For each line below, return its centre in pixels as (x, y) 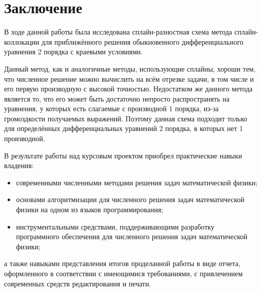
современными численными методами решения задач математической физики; (137, 182)
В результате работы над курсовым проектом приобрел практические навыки (123, 155)
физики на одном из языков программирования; (90, 209)
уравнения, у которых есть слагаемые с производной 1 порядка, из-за (111, 108)
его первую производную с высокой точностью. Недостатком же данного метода (128, 89)
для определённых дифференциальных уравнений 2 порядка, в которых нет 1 (124, 128)
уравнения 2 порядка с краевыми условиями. (73, 52)
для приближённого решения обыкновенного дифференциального (142, 41)
